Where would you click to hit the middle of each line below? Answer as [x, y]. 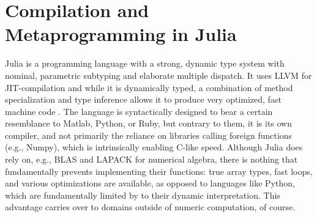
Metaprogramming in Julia [121, 34]
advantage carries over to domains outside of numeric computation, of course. [150, 207]
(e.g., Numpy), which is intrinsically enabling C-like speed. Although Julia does [154, 147]
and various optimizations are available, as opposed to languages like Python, [150, 183]
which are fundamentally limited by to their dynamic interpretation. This [143, 195]
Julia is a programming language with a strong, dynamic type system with [145, 63]
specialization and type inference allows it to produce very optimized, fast [143, 99]
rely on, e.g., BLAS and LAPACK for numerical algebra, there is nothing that [151, 159]
